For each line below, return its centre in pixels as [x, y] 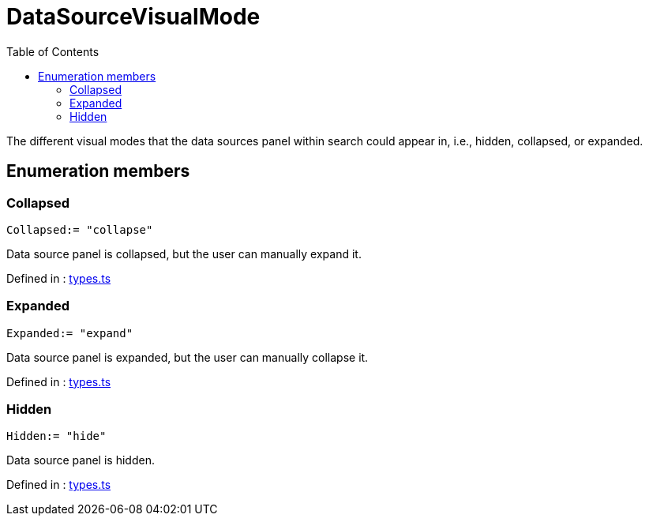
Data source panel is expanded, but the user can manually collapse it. [188, 357]
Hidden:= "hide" [56, 436]
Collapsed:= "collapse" [80, 229]
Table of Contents [53, 51]
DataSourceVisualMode [133, 17]
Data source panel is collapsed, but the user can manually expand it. [184, 253]
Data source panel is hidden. [81, 460]
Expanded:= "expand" [70, 333]
